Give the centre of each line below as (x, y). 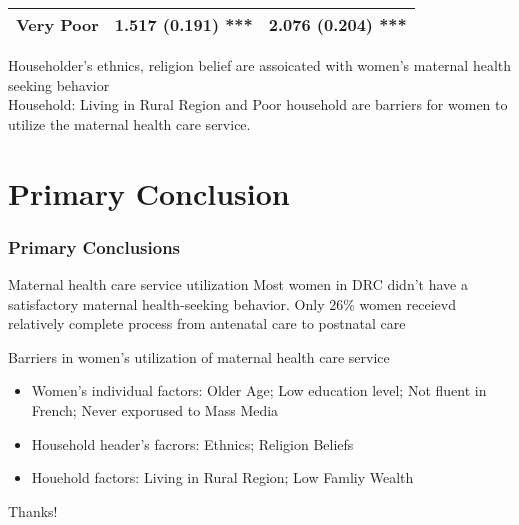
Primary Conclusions (94, 246)
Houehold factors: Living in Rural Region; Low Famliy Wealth (222, 477)
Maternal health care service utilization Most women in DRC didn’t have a (238, 283)
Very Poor (57, 24)
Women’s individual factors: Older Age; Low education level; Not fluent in (259, 390)
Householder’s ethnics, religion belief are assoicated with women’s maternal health (260, 65)
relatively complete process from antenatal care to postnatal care (207, 323)
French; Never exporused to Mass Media (155, 409)
